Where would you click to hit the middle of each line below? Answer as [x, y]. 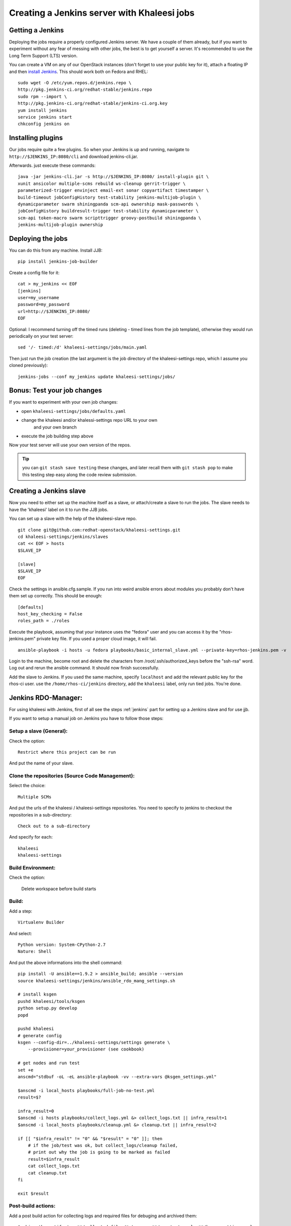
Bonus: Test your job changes [56, 391]
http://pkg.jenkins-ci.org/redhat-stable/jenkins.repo [85, 90]
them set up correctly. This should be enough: [56, 596]
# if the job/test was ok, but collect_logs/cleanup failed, [103, 1145]
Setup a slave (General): [38, 731]
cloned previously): [29, 365]
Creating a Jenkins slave [47, 491]
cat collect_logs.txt [54, 1166]
